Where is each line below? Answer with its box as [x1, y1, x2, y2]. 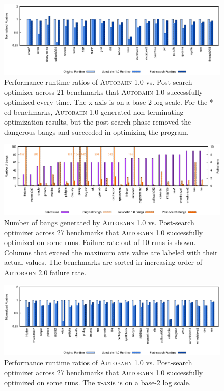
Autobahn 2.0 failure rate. [4, 266, 87, 277]
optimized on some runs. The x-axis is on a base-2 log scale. [4, 377, 191, 387]
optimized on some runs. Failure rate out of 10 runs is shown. [4, 237, 196, 248]
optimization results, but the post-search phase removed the [4, 116, 191, 127]
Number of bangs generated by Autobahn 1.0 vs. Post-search [4, 217, 194, 228]
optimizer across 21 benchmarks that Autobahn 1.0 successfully [4, 86, 203, 97]
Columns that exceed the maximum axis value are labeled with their [4, 247, 218, 257]
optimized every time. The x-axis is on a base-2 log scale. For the [4, 96, 208, 107]
